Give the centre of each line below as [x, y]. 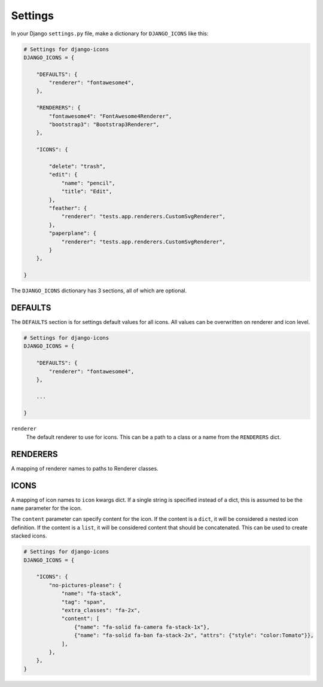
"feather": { [68, 208]
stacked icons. [29, 536]
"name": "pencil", [89, 183]
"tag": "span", [83, 602]
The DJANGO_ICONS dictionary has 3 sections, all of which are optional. [99, 291]
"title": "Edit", [87, 192]
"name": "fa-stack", [92, 594]
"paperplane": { [73, 233]
